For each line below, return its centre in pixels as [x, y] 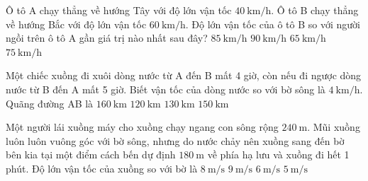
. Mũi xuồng [334, 127]
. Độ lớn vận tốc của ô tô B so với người [273, 24]
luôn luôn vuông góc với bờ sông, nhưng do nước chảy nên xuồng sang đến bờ [175, 140]
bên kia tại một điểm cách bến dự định [91, 154]
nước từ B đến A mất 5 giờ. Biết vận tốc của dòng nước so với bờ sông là [166, 89]
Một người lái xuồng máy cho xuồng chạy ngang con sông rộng [142, 127]
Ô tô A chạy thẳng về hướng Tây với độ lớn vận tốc [119, 10]
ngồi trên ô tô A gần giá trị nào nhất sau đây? [107, 38]
